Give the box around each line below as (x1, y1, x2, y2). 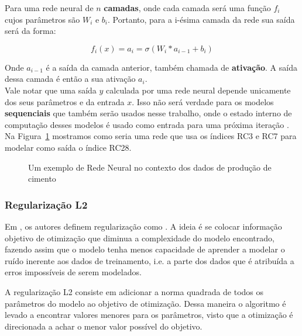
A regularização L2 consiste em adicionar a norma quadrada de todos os (5, 285, 264, 297)
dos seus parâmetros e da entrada (5, 95, 125, 108)
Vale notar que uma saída (5, 84, 97, 96)
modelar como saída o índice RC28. (5, 141, 132, 153)
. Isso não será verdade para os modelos (132, 95, 274, 108)
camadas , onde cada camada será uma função (104, 2, 271, 13)
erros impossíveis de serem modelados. (5, 266, 142, 278)
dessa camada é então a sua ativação (5, 72, 136, 85)
